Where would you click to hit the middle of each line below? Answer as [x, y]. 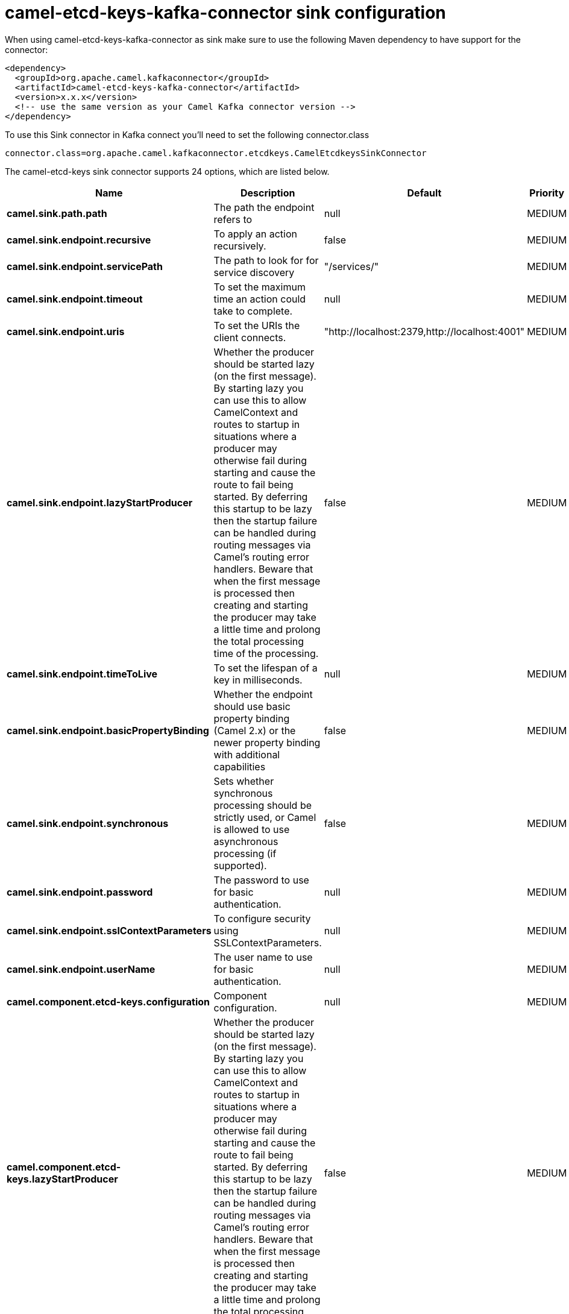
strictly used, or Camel [265, 817]
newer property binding [267, 742]
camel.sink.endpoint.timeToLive [82, 674]
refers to [233, 219]
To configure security [262, 918]
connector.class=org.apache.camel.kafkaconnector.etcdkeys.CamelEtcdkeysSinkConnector [216, 153]
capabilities [240, 766]
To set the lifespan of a [266, 668]
